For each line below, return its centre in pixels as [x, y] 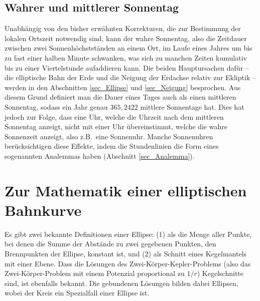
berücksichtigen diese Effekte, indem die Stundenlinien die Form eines [112, 146]
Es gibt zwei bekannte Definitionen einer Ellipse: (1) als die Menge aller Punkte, [128, 234]
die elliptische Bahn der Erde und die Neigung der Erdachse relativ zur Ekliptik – [130, 77]
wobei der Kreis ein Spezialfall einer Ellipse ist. [77, 293]
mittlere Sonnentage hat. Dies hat [192, 106]
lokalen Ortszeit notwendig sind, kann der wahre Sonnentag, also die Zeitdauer [126, 38]
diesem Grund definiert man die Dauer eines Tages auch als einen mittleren [120, 97]
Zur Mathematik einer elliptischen [126, 190]
